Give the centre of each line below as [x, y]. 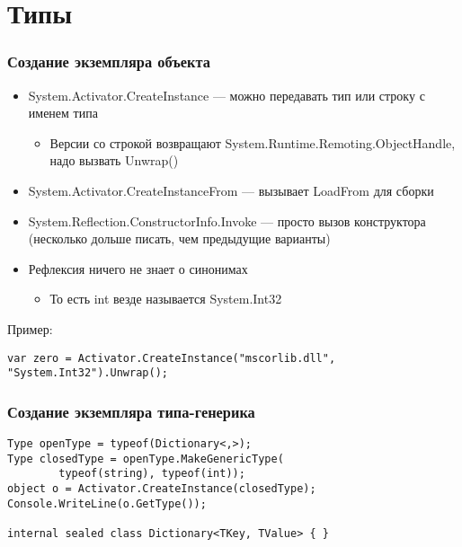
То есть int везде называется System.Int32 [166, 299]
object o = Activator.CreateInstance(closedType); [162, 489]
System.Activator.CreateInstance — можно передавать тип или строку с [227, 95]
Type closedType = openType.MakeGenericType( [146, 459]
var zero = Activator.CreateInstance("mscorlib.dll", [172, 358]
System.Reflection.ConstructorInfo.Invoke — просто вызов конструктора [227, 221]
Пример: [30, 328]
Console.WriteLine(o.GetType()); [107, 503]
